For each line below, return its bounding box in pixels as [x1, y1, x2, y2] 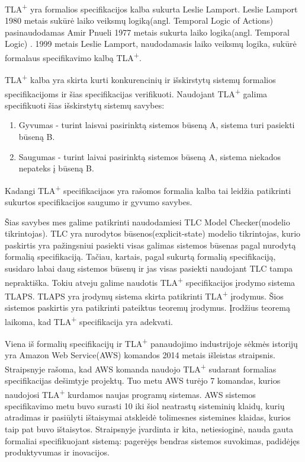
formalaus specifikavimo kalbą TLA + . [5, 50, 142, 63]
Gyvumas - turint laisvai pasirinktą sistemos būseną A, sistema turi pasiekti [18, 119, 295, 131]
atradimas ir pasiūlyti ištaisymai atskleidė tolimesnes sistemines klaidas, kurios [5, 411, 291, 423]
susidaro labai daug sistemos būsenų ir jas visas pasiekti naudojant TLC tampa [5, 262, 293, 274]
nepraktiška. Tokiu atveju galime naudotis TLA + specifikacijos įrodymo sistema [5, 274, 296, 288]
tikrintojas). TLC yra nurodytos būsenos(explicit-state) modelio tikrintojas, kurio [5, 227, 301, 240]
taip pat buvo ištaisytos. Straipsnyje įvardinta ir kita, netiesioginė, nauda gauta [5, 423, 294, 435]
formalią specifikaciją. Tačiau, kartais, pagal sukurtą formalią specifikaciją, [5, 250, 276, 263]
